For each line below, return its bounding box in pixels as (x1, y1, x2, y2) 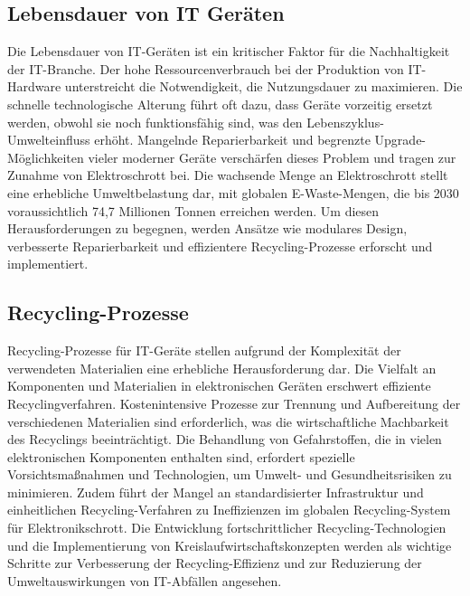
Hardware (7, 77, 61, 96)
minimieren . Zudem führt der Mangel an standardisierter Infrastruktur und (7, 482, 424, 501)
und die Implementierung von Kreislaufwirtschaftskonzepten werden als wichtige (7, 535, 452, 554)
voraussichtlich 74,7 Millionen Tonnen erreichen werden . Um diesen (7, 201, 380, 220)
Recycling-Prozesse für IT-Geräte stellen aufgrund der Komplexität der (7, 341, 401, 360)
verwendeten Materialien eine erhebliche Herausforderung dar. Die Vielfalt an (7, 358, 437, 377)
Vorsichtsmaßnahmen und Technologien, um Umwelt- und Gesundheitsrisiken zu (7, 465, 452, 484)
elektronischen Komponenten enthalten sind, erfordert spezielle (7, 447, 355, 466)
